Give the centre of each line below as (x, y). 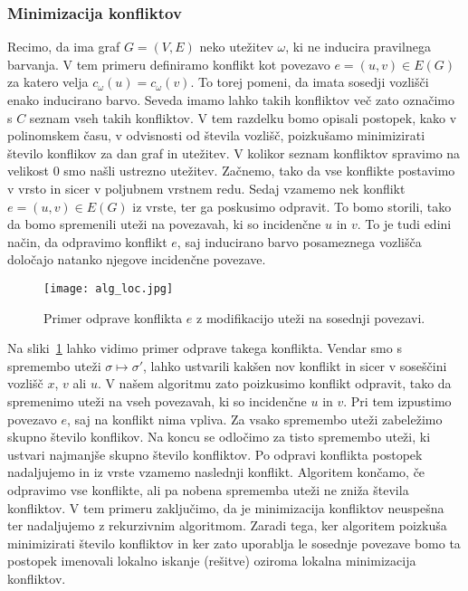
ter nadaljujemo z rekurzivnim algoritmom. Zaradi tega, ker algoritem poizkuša (227, 525)
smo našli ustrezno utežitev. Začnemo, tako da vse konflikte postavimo (259, 171)
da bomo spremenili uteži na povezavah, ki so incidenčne (164, 224)
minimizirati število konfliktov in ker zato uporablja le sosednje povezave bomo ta (234, 543)
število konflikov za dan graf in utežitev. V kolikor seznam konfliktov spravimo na (234, 153)
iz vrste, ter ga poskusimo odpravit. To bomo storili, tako (292, 206)
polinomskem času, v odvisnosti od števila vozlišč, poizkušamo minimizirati (216, 135)
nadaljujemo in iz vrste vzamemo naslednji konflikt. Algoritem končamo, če (216, 472)
